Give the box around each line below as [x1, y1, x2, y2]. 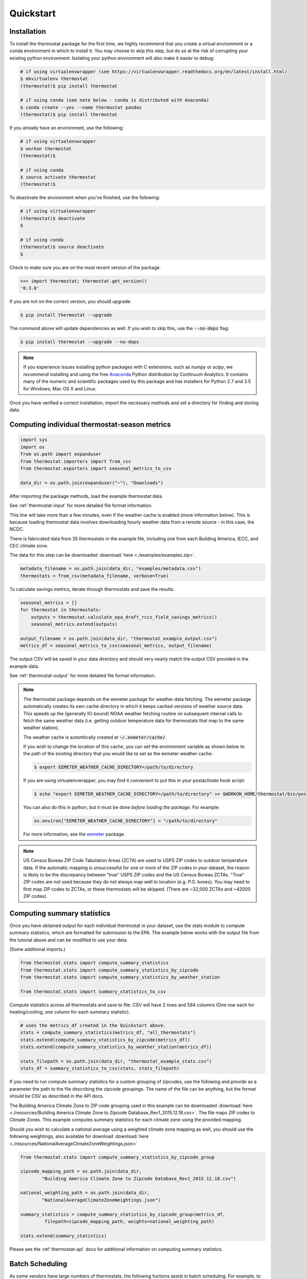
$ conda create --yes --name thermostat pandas [20, 104, 142, 110]
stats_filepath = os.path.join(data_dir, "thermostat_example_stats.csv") [20, 1059, 212, 1064]
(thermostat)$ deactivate [20, 215, 85, 221]
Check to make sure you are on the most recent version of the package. [9, 264, 161, 271]
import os [20, 444, 45, 450]
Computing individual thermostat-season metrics [9, 420, 171, 429]
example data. [9, 663, 39, 669]
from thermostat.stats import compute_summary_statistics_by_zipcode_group [20, 1154, 215, 1160]
